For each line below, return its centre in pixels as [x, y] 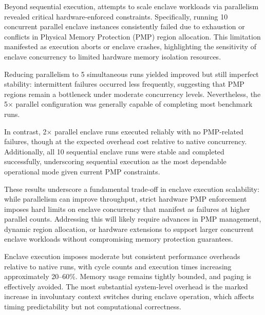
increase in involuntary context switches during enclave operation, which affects [129, 296]
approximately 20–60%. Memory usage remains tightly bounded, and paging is [128, 276]
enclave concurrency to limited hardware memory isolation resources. [113, 56]
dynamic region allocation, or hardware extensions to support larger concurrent [129, 229]
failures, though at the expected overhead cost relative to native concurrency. [126, 141]
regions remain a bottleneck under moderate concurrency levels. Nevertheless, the [132, 94]
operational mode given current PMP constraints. [82, 171]
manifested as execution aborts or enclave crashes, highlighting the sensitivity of [130, 46]
